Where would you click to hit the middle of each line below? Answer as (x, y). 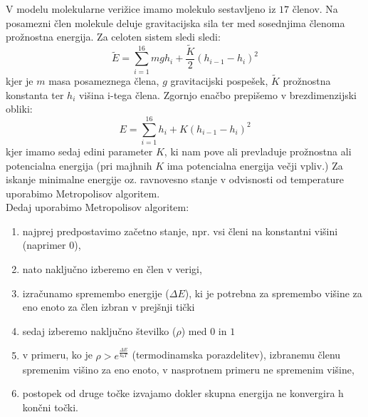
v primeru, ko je (57, 355)
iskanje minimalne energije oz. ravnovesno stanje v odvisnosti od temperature (175, 179)
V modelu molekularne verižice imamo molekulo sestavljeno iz (141, 9)
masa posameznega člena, (104, 81)
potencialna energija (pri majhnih (79, 165)
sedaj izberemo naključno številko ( (99, 330)
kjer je (20, 81)
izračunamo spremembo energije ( (96, 293)
